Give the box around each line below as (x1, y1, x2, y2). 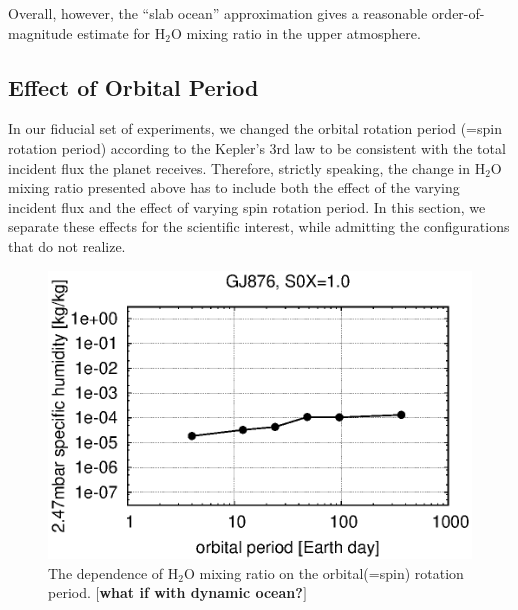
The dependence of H (48, 562, 179, 583)
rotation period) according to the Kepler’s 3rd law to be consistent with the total (8, 137, 506, 158)
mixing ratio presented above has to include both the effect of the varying (8, 177, 460, 198)
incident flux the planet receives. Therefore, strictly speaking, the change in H (8, 157, 486, 178)
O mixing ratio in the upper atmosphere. (170, 22, 421, 43)
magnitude (8, 22, 73, 43)
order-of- (431, 3, 485, 23)
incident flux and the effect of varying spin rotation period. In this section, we (8, 196, 486, 217)
